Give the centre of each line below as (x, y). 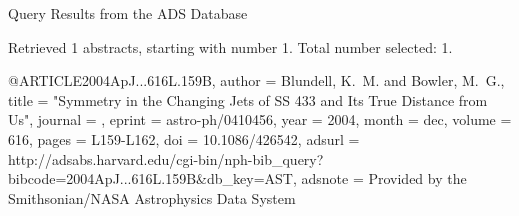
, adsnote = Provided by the (379, 178)
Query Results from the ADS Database (128, 13)
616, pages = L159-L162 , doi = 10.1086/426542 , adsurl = (184, 138)
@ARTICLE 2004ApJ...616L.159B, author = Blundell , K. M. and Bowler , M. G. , (256, 80)
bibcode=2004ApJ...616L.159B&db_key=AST (150, 178)
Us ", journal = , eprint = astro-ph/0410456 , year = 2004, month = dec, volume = (260, 119)
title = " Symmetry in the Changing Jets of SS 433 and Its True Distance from (248, 99)
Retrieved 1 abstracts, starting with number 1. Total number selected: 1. (230, 46)
